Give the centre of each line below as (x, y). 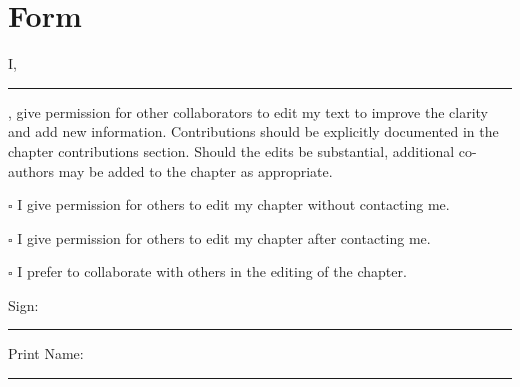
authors (31, 170)
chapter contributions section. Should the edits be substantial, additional (231, 150)
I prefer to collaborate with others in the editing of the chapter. (212, 271)
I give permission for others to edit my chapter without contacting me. (233, 204)
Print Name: (46, 353)
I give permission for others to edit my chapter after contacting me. (224, 237)
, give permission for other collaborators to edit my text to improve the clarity (248, 111)
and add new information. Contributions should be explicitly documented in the (253, 131)
